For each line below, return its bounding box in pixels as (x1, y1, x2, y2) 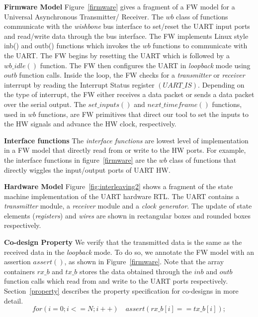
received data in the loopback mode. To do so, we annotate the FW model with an (4, 246, 255, 257)
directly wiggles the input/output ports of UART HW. (4, 164, 171, 175)
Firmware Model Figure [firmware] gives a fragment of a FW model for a (4, 1, 235, 11)
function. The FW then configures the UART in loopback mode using (40, 60, 251, 70)
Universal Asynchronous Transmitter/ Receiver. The (4, 11, 164, 21)
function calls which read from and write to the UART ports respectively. (4, 276, 228, 286)
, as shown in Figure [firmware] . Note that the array (64, 256, 224, 267)
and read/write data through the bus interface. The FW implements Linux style (4, 30, 249, 41)
